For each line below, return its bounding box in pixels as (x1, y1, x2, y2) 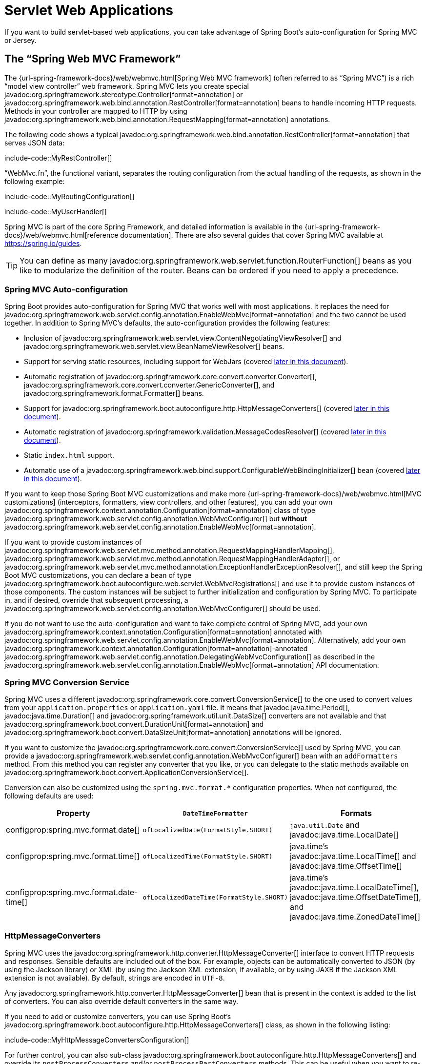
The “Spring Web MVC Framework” (4, 53, 181, 65)
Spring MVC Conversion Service (4, 677, 129, 687)
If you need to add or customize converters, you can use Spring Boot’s (4, 1012, 231, 1021)
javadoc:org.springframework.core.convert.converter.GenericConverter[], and (24, 381, 275, 389)
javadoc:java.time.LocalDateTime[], (289, 882, 419, 893)
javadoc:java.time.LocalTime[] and (289, 851, 416, 861)
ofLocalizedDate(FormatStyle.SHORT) (142, 826, 273, 834)
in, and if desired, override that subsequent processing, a (4, 596, 188, 605)
